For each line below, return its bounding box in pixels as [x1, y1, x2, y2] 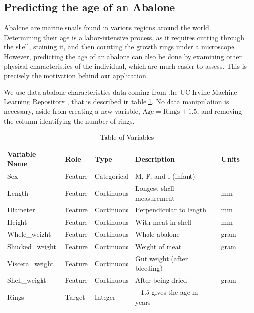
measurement [135, 192, 175, 203]
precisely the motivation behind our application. [4, 70, 148, 81]
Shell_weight [7, 275, 46, 285]
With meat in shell [135, 217, 191, 227]
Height [7, 217, 27, 227]
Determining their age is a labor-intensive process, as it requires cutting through [4, 32, 245, 42]
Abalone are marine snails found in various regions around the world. [4, 22, 211, 33]
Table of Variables [100, 132, 154, 142]
